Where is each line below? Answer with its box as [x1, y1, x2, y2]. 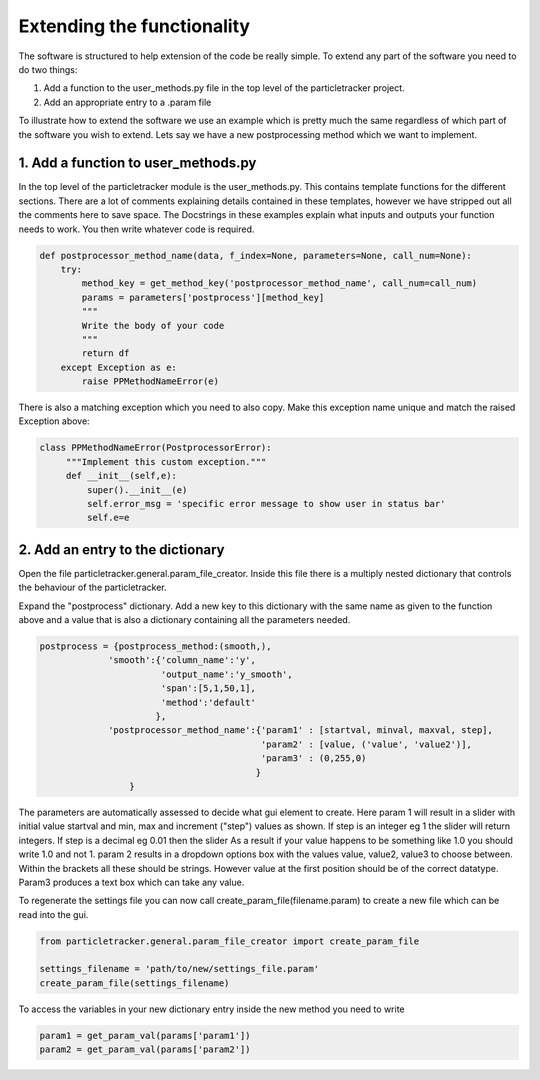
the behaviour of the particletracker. [18, 581, 167, 594]
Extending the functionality [18, 15, 250, 37]
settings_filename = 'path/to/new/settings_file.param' [39, 963, 320, 975]
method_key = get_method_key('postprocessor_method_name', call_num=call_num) [81, 278, 478, 289]
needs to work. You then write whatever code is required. [18, 223, 255, 235]
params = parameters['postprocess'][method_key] [81, 291, 325, 303]
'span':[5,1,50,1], [160, 683, 257, 694]
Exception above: [18, 415, 90, 427]
